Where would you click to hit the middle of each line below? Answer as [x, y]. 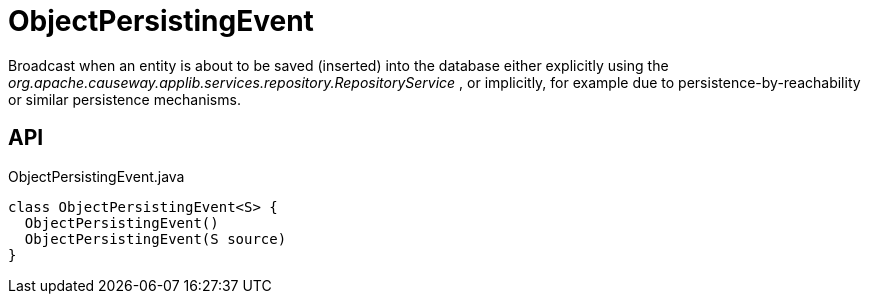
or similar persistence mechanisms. [124, 99]
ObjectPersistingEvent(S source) [155, 238]
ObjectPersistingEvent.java [96, 176]
